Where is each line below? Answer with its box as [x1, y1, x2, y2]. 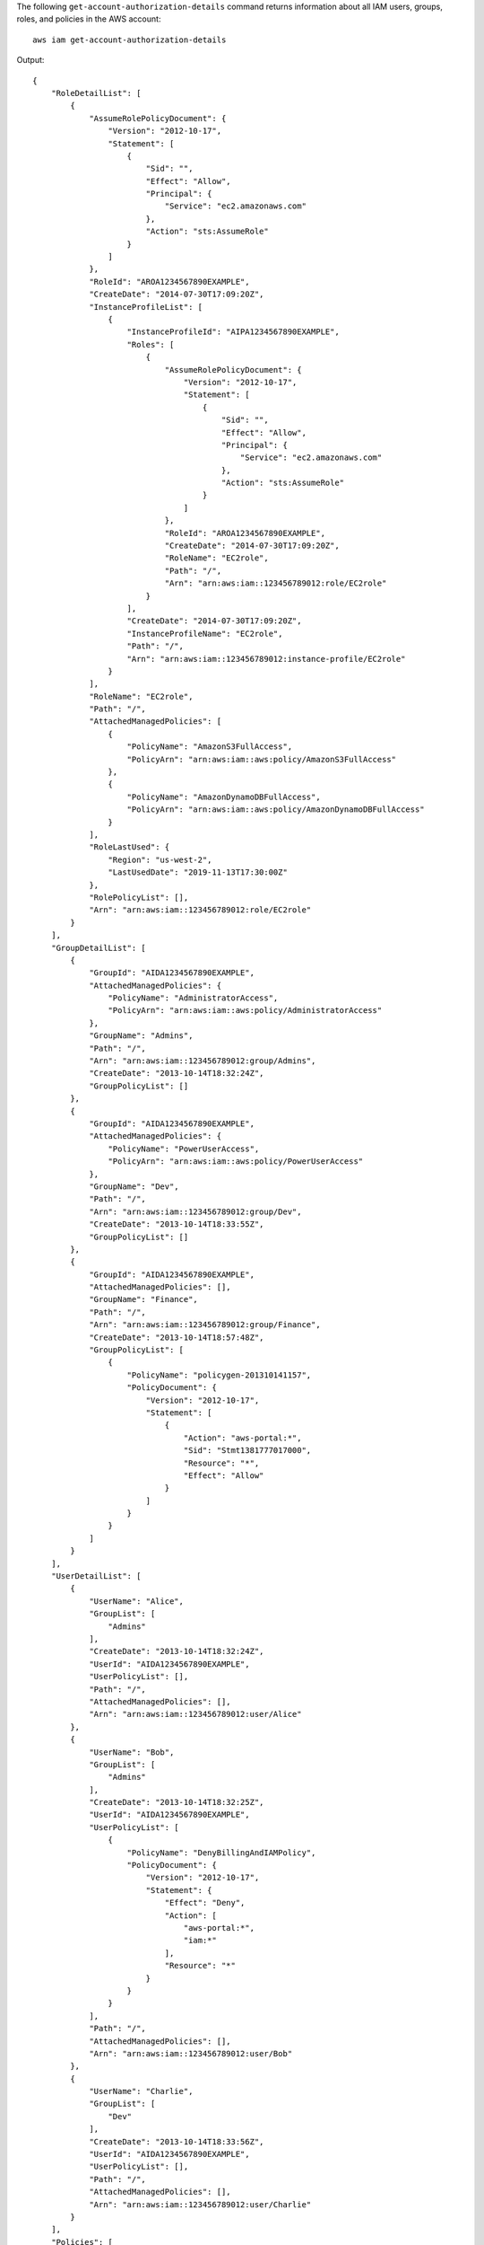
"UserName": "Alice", [89, 1596, 184, 1607]
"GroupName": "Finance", [89, 1294, 199, 1305]
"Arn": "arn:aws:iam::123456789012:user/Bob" [89, 2048, 293, 2058]
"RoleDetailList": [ [50, 88, 142, 98]
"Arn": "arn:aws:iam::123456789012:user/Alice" [89, 1709, 302, 1720]
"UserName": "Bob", [89, 1747, 175, 1757]
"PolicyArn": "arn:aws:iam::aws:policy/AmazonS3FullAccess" [126, 754, 397, 764]
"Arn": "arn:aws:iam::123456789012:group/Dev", [89, 1206, 302, 1217]
